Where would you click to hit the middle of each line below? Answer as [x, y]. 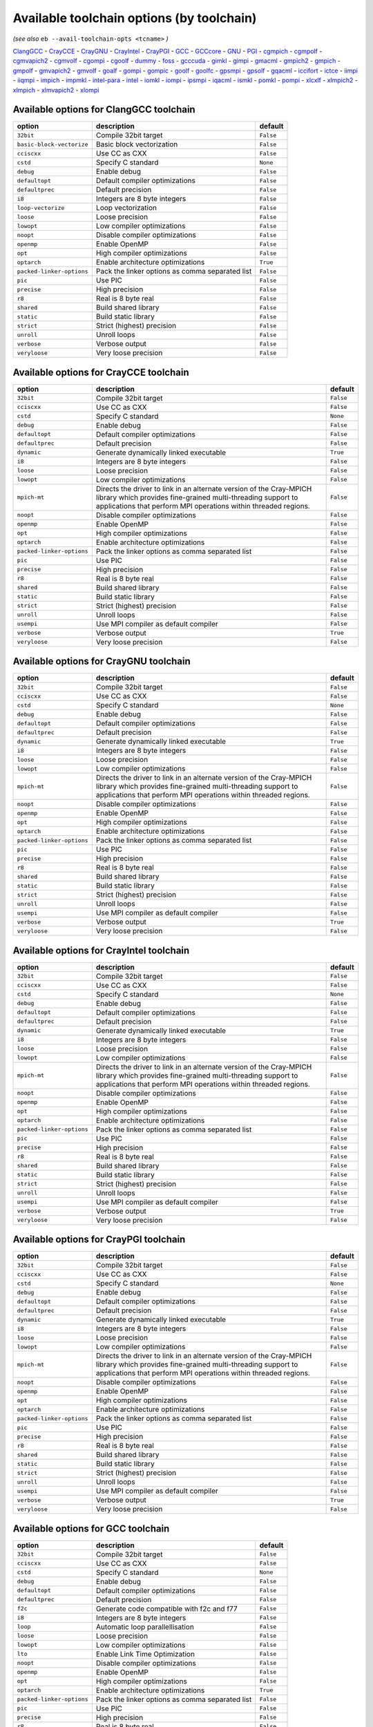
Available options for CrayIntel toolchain [101, 950]
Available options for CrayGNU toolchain [102, 661]
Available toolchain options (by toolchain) [135, 18]
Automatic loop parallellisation [145, 1627]
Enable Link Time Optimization [145, 1654]
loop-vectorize [41, 208]
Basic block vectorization [137, 144]
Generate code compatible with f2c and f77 [166, 1608]
